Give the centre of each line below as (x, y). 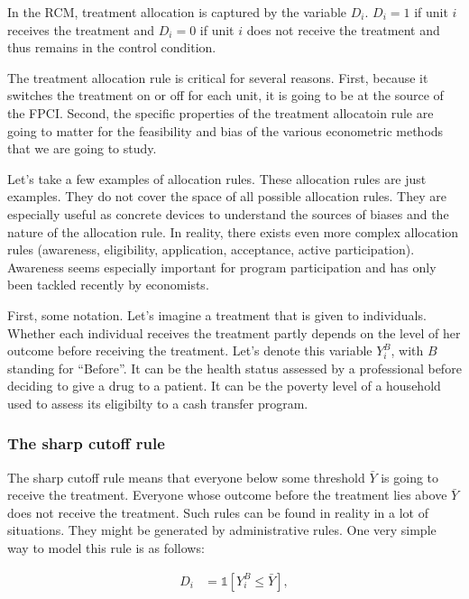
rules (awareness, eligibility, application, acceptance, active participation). (211, 249)
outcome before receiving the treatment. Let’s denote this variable (190, 350)
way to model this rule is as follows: (106, 548)
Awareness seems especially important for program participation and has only (222, 267)
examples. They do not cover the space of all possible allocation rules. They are (227, 196)
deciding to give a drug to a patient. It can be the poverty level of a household (224, 386)
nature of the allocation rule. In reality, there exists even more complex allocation (233, 231)
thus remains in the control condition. (112, 47)
